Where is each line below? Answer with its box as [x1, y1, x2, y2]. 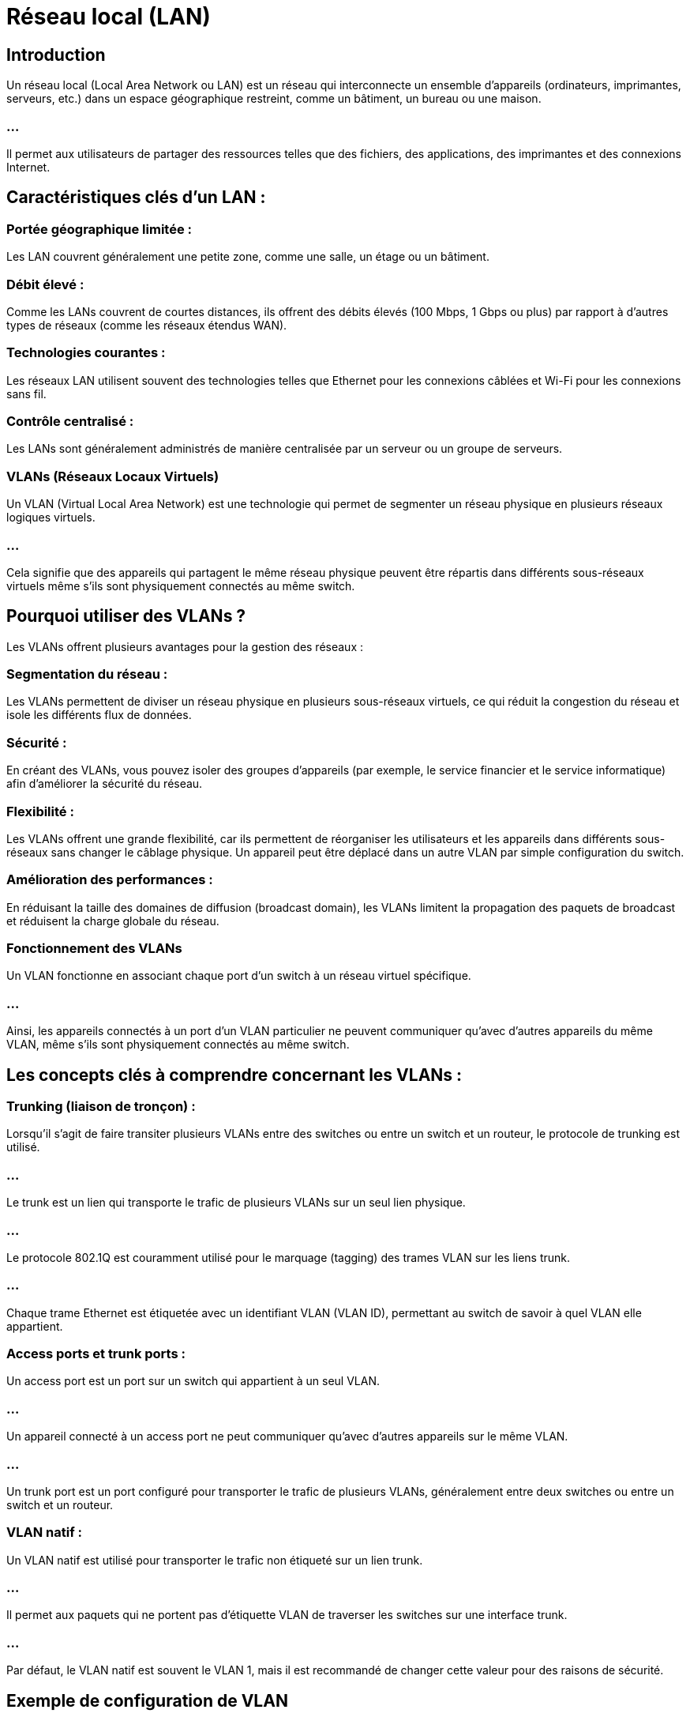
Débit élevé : [6, 276, 84, 292]
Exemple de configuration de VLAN [6, 1690, 288, 1711]
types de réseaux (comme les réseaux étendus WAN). [6, 318, 287, 332]
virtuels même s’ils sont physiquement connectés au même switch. [6, 578, 355, 593]
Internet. [6, 160, 51, 174]
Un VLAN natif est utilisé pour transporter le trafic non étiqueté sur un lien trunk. [6, 1553, 423, 1567]
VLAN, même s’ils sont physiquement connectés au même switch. [6, 1037, 350, 1052]
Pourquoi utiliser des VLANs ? [6, 606, 246, 627]
